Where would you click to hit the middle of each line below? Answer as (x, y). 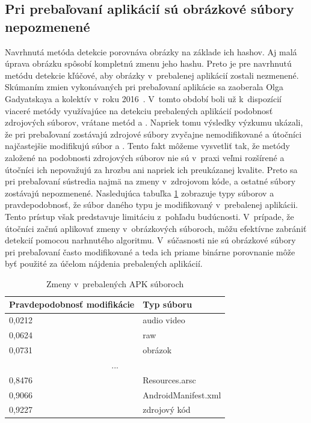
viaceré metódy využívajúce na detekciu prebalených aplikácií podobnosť (139, 110)
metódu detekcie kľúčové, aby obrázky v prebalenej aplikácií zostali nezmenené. (152, 75)
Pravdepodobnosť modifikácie (72, 304)
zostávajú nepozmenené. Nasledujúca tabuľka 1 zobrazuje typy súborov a (140, 193)
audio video (164, 320)
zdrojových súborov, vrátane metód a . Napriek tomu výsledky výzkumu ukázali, (154, 122)
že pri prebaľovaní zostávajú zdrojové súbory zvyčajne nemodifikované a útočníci (153, 134)
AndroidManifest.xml (182, 394)
